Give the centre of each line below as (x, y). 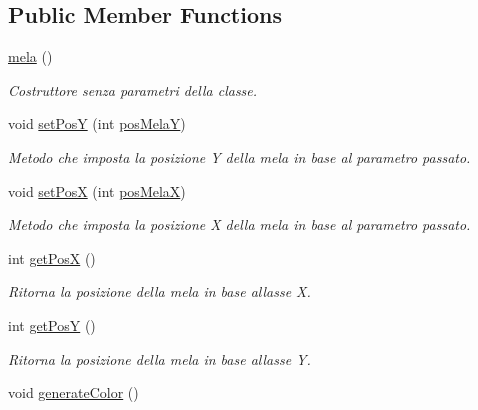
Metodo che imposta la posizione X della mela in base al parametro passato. (239, 224)
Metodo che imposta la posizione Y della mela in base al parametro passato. (239, 156)
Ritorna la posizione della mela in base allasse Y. (159, 358)
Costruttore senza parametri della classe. (133, 89)
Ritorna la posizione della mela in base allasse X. (159, 291)
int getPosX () (52, 257)
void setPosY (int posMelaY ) (97, 123)
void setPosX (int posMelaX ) (97, 190)
